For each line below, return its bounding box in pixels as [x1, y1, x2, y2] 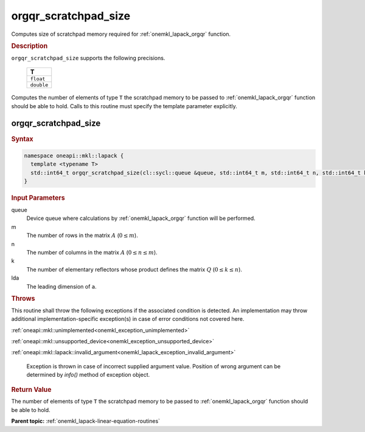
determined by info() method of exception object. [26, 371, 150, 379]
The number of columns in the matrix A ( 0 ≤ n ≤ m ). [26, 249, 158, 256]
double [30, 82, 49, 88]
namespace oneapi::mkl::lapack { [24, 152, 124, 159]
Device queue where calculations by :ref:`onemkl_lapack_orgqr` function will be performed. [26, 214, 255, 222]
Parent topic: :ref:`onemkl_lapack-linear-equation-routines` [11, 417, 161, 425]
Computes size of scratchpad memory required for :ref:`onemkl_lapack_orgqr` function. [11, 30, 231, 38]
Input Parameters [11, 194, 65, 202]
